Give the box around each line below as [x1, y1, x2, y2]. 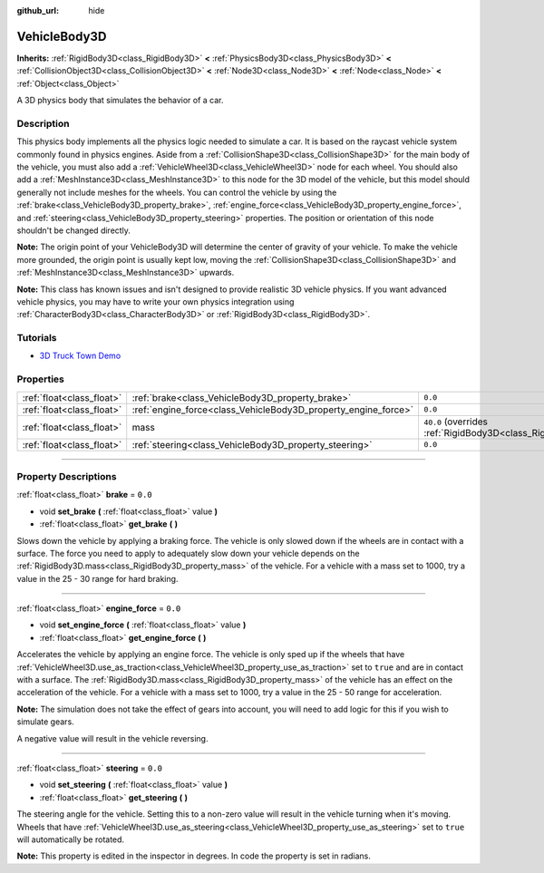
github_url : [16, 5, 59, 15]
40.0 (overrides [423, 415, 489, 428]
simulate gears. [16, 716, 74, 727]
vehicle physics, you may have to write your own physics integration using [16, 296, 295, 307]
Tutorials [16, 332, 58, 344]
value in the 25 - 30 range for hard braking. [16, 573, 179, 584]
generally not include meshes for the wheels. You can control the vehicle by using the [16, 187, 337, 198]
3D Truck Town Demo [39, 350, 121, 362]
